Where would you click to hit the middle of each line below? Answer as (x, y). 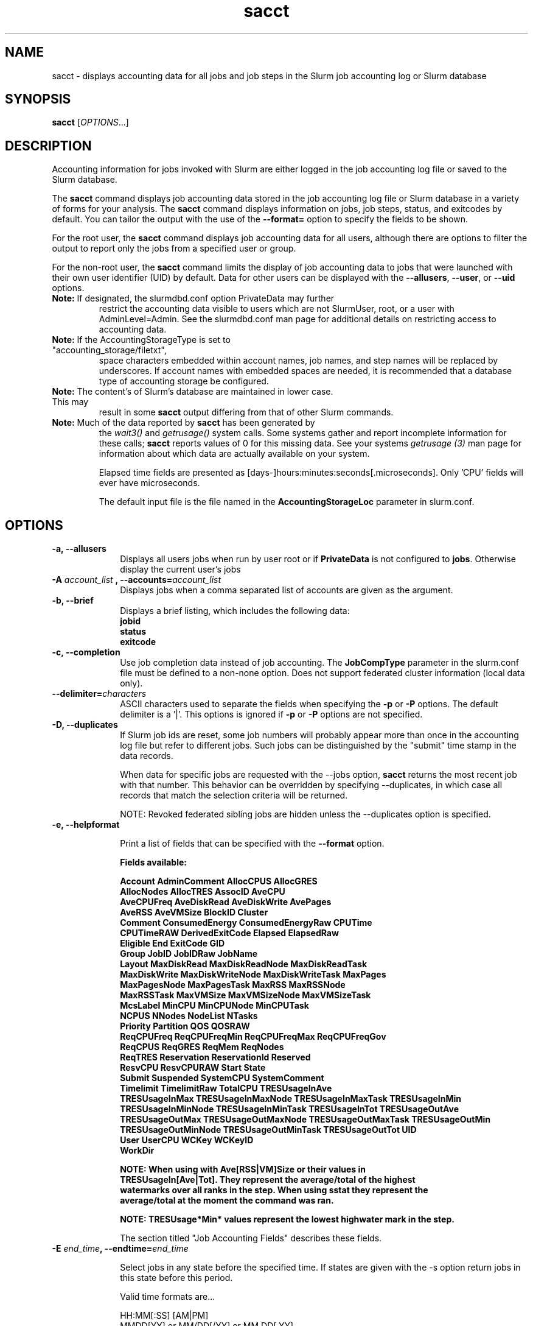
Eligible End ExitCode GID (172, 943)
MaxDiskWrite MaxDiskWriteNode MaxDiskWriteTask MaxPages (253, 975)
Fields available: (153, 862)
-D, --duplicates (85, 725)
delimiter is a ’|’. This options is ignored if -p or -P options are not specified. (271, 714)
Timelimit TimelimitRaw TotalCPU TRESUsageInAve (226, 1088)
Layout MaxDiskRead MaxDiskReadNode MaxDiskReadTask (244, 964)
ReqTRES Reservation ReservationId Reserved (215, 1057)
